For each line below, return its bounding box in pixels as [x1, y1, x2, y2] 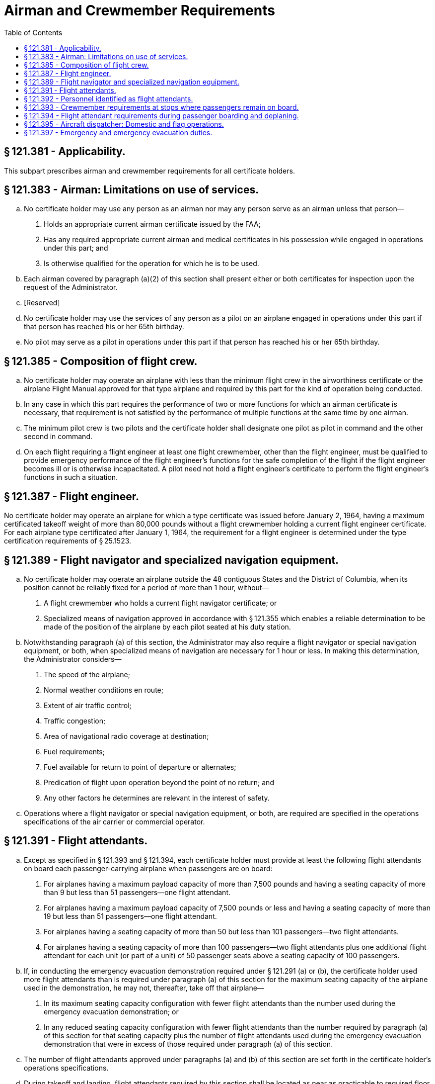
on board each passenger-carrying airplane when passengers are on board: [24, 864, 273, 873]
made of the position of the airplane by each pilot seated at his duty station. [44, 622, 291, 631]
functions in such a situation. [24, 473, 118, 482]
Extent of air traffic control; [44, 701, 132, 710]
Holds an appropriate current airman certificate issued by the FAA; [44, 220, 261, 229]
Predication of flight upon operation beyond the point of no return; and [44, 778, 274, 787]
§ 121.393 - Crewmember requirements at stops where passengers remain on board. [24, 102, 299, 111]
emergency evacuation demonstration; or [44, 1007, 179, 1016]
